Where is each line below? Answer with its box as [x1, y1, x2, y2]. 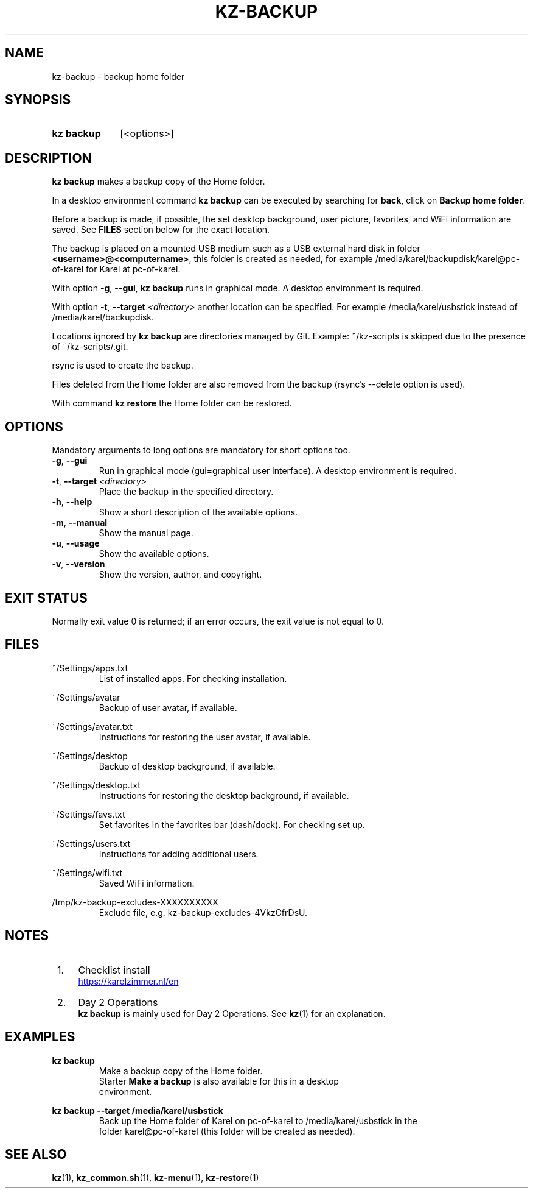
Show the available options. [99, 548, 209, 559]
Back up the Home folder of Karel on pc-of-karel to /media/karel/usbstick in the [99, 1115, 417, 1126]
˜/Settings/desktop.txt [52, 779, 141, 790]
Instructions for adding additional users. [99, 848, 259, 859]
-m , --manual [52, 517, 108, 528]
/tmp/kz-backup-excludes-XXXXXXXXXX [52, 896, 218, 907]
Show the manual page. [99, 528, 193, 539]
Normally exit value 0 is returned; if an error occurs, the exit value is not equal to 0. [52, 615, 384, 626]
